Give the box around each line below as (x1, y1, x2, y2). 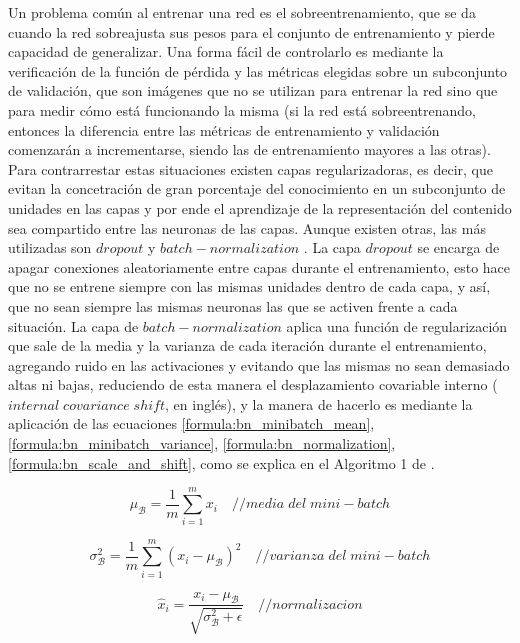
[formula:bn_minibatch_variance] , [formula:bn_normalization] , (8, 433, 396, 454)
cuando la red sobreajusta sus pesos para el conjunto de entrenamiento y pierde (8, 21, 495, 42)
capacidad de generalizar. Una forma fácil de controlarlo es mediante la (8, 41, 444, 62)
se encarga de (417, 237, 500, 258)
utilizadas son (8, 237, 92, 258)
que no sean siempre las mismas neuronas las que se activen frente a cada (8, 295, 458, 316)
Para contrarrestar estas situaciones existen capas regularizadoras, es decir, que (8, 158, 493, 179)
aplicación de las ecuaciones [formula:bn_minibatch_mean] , (8, 413, 375, 434)
